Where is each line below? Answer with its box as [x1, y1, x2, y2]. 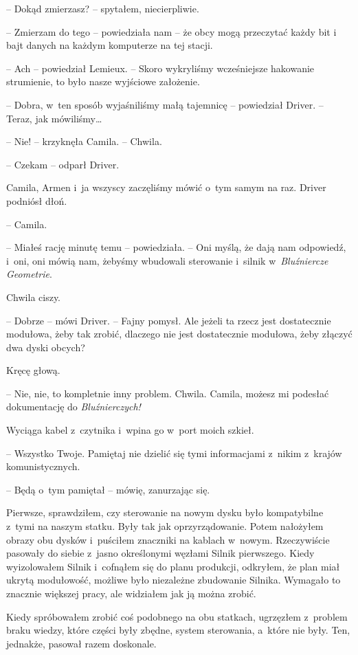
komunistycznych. [6, 459, 80, 474]
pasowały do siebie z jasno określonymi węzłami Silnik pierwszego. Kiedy [6, 546, 315, 560]
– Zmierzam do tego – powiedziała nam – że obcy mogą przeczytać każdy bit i [6, 24, 337, 38]
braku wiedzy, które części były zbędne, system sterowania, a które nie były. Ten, [6, 623, 350, 637]
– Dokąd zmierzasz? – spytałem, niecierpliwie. [6, 1, 199, 15]
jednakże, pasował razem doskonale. [6, 636, 157, 650]
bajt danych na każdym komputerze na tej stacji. [6, 38, 213, 52]
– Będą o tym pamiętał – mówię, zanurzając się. [6, 482, 210, 496]
